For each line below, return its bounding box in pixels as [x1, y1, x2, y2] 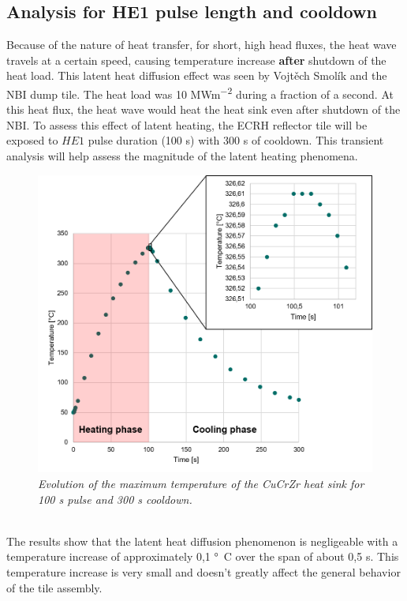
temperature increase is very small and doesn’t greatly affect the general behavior [6, 563, 401, 580]
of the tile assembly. [6, 579, 103, 595]
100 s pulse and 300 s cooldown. [38, 490, 192, 507]
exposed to [6, 132, 58, 148]
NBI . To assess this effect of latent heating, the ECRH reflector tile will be [6, 116, 368, 133]
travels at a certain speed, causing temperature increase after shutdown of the [6, 51, 386, 68]
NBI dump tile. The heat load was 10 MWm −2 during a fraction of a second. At [6, 83, 394, 102]
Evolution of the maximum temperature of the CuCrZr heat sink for [38, 475, 364, 491]
